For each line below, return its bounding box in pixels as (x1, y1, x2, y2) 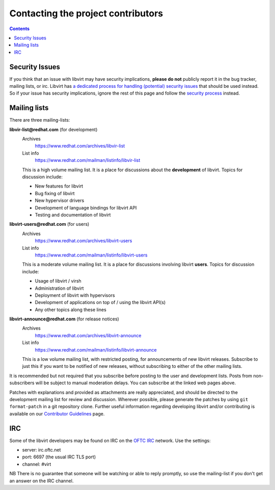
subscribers (9, 380, 35, 386)
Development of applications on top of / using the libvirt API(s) (35, 299, 166, 306)
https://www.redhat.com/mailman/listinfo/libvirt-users (35, 252, 148, 258)
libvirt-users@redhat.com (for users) (9, 221, 90, 227)
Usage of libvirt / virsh (35, 278, 81, 284)
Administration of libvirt (35, 285, 84, 291)
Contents (9, 26, 30, 32)
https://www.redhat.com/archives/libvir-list (35, 143, 125, 149)
